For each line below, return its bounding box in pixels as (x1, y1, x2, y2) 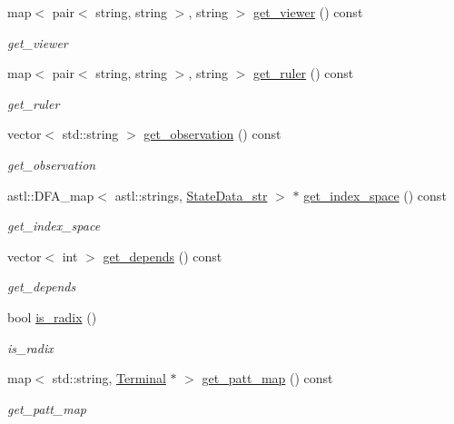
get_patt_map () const (202, 369, 333, 388)
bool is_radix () (7, 307, 97, 326)
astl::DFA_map (7, 185, 94, 204)
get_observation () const (143, 124, 281, 143)
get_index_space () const (303, 185, 447, 204)
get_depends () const (103, 246, 222, 265)
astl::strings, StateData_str (114, 185, 268, 204)
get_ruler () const (253, 64, 354, 83)
